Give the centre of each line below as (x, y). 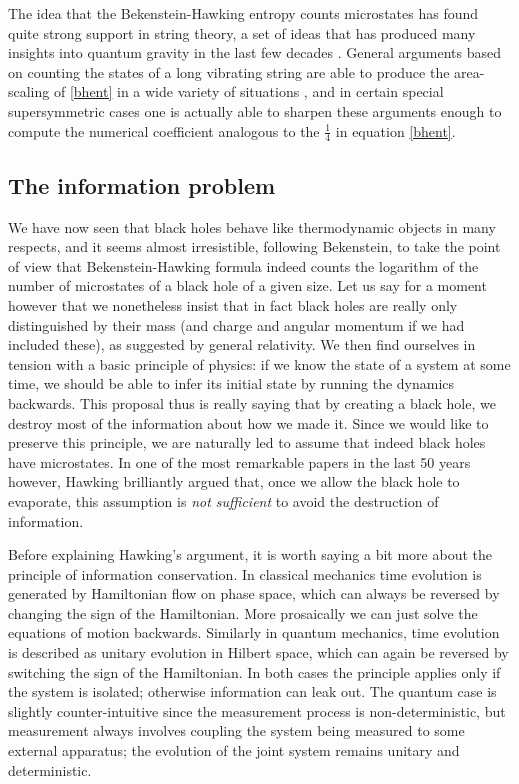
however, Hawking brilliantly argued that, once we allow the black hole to (234, 481)
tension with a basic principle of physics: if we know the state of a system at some (259, 363)
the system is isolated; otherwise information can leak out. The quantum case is (252, 691)
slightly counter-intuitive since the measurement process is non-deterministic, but (257, 710)
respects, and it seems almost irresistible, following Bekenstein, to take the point (254, 246)
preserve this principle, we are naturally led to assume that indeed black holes (247, 442)
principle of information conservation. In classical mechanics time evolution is (245, 573)
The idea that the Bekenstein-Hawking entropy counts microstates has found (243, 13)
